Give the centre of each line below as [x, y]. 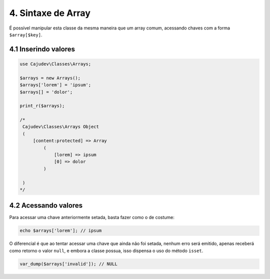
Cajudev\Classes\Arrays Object [61, 127]
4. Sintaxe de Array [50, 13]
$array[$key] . [26, 34]
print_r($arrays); [42, 106]
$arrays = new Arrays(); [50, 78]
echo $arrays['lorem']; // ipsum [61, 231]
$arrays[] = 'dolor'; [46, 92]
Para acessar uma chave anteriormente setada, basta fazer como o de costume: [92, 218]
